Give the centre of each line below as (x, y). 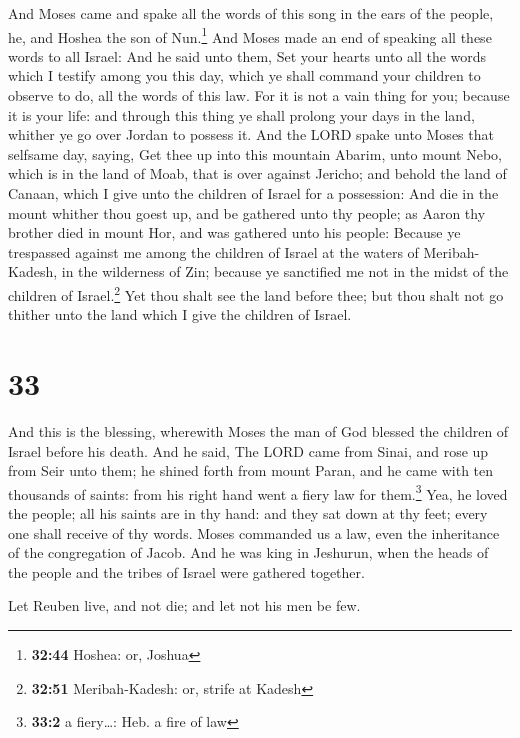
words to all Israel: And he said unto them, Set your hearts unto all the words (247, 55)
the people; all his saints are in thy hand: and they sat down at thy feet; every (248, 512)
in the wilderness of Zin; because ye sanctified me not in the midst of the (285, 271)
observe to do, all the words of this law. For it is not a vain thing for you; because (259, 95)
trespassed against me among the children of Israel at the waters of (213, 251)
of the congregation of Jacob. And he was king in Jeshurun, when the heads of (248, 552)
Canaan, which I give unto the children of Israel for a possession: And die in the (253, 193)
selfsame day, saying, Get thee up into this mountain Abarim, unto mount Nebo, (255, 153)
